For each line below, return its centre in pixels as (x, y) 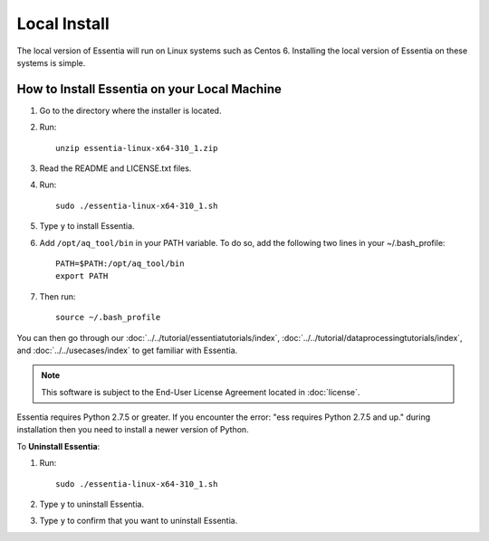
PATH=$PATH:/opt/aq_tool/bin (120, 263)
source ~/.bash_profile (108, 318)
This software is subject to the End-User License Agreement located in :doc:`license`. (201, 392)
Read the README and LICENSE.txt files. (115, 168)
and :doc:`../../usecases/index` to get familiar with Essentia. (127, 350)
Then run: (58, 296)
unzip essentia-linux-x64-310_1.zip (137, 148)
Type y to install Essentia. (87, 226)
